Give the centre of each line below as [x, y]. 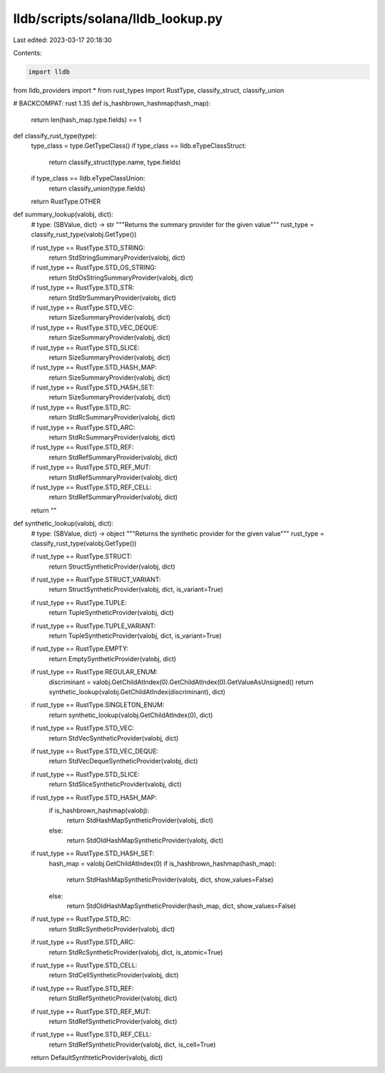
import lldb [49, 72]
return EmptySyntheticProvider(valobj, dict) [113, 658]
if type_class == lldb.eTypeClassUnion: [88, 178]
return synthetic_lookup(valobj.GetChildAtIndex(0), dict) [131, 715]
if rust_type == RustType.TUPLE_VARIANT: [93, 626]
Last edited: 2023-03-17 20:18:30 [62, 40]
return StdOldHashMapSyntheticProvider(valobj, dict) [145, 840]
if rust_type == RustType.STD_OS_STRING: [94, 268]
